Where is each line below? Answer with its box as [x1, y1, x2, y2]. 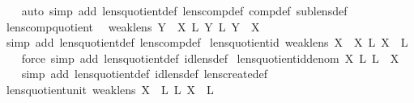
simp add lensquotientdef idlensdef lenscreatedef [21, 65, 267, 82]
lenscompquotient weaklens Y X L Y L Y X [6, 18, 260, 35]
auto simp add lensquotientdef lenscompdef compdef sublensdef [21, 2, 348, 19]
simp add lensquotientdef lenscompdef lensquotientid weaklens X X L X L [6, 34, 408, 51]
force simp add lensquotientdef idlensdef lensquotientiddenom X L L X [21, 49, 399, 66]
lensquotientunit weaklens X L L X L [6, 80, 214, 97]
